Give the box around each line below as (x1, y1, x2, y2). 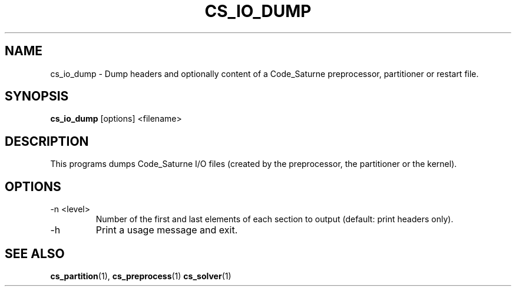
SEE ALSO (5, 246, 65, 261)
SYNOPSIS (5, 89, 69, 104)
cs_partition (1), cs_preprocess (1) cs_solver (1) (50, 270, 231, 281)
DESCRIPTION (5, 133, 89, 149)
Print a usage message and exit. (95, 224, 238, 236)
